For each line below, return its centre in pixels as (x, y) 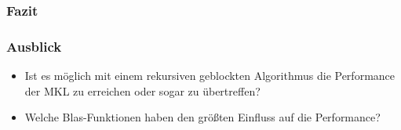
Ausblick (34, 46)
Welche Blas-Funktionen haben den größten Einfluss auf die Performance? (202, 117)
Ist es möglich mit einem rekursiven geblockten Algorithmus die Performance (210, 76)
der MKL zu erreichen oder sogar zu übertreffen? (142, 90)
